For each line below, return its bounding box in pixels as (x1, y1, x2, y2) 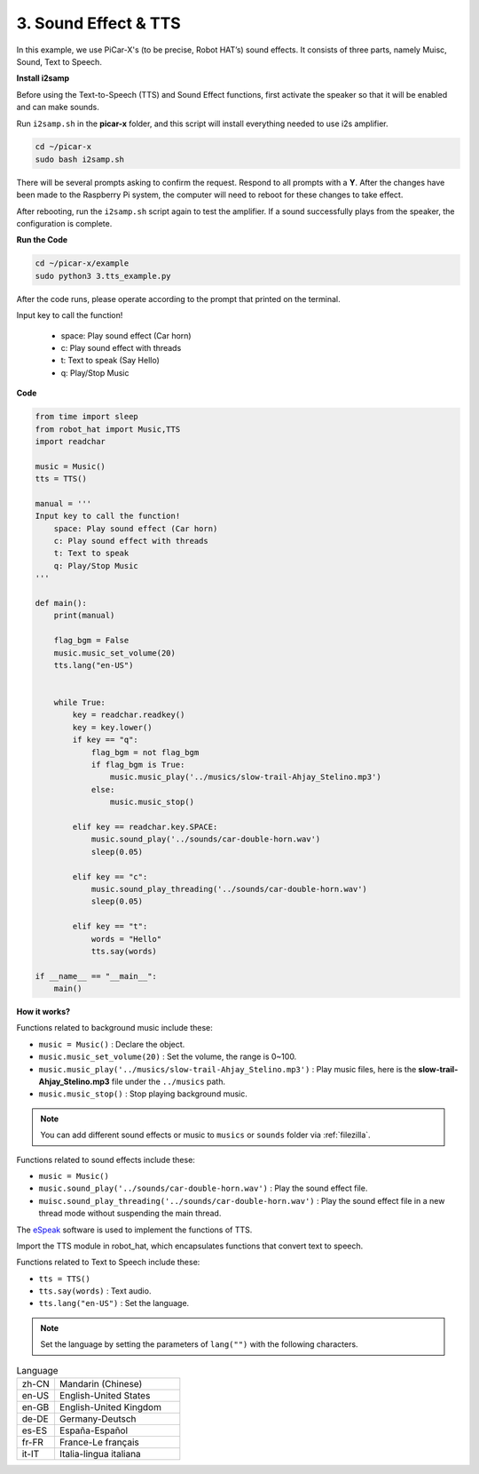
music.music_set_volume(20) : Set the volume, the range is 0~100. (38, 1051, 297, 1062)
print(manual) (53, 610, 115, 621)
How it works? (16, 1007, 71, 1017)
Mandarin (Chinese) (59, 1378, 143, 1390)
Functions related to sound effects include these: (16, 1154, 195, 1165)
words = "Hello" (90, 934, 162, 944)
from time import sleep (35, 411, 139, 422)
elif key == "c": (72, 872, 148, 881)
